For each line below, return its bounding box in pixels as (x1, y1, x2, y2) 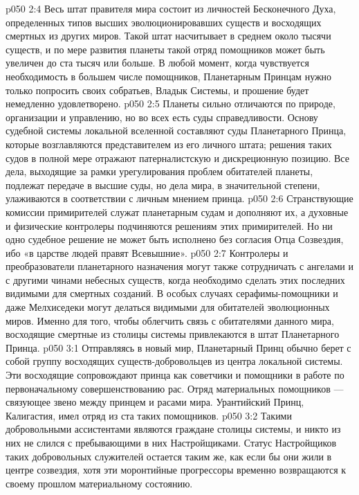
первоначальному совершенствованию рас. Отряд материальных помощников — (6, 381, 344, 395)
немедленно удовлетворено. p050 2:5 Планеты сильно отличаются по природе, (6, 96, 335, 111)
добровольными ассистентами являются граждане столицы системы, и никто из (6, 422, 341, 436)
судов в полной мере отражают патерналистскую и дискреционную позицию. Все (6, 150, 349, 165)
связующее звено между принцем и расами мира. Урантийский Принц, (6, 395, 304, 409)
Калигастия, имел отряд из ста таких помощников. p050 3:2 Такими (6, 408, 292, 422)
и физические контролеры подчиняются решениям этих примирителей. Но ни (6, 218, 333, 233)
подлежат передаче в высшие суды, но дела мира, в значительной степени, (6, 177, 320, 192)
